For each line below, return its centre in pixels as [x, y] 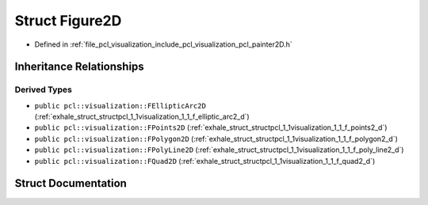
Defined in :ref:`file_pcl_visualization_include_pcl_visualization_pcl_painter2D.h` [163, 44]
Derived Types [44, 89]
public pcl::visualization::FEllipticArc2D [120, 106]
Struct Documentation [71, 183]
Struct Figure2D [68, 21]
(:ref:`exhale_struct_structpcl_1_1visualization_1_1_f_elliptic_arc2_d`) [142, 117]
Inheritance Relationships [79, 67]
